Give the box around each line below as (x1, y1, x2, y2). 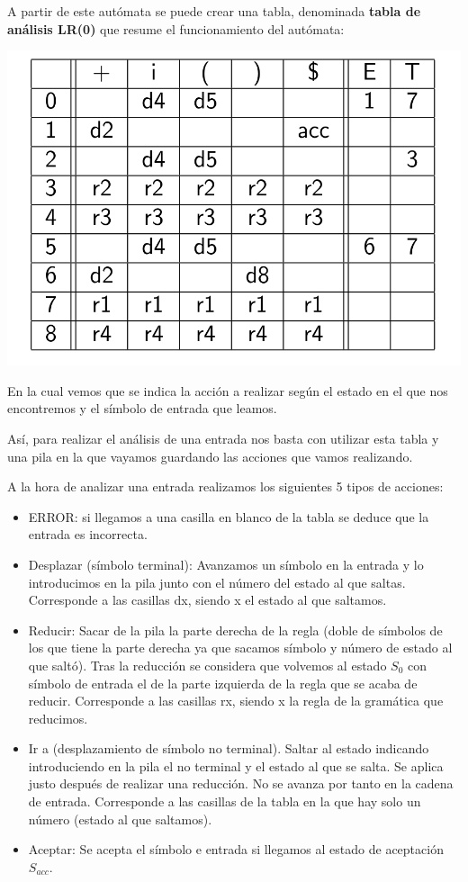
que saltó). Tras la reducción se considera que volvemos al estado (28, 655, 387, 674)
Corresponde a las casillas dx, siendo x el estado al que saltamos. (28, 590, 387, 609)
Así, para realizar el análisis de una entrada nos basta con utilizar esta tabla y (7, 428, 439, 447)
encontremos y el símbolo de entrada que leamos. (7, 399, 277, 418)
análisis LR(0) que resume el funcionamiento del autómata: (7, 19, 345, 38)
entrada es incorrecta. (28, 525, 148, 544)
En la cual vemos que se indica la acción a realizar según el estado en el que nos (7, 381, 448, 400)
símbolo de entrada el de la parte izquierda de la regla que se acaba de (28, 673, 418, 692)
